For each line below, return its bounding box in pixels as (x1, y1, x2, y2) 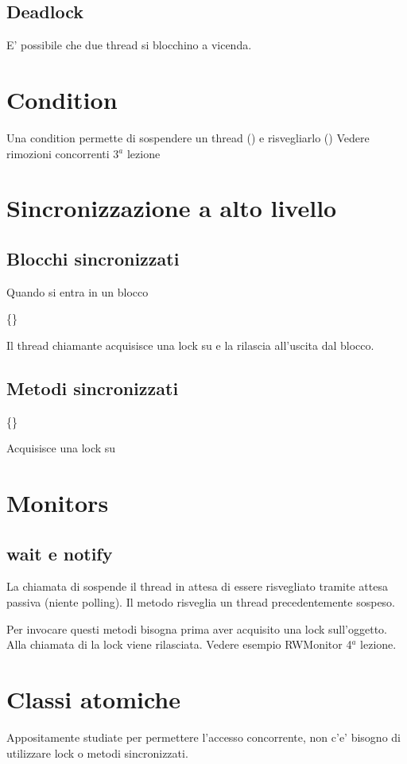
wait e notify (6, 541, 113, 565)
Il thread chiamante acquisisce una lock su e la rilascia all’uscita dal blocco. (6, 336, 374, 353)
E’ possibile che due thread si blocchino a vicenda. (6, 37, 252, 53)
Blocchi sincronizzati (6, 246, 180, 270)
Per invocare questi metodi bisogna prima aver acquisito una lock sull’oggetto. (6, 620, 387, 637)
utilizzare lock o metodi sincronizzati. (6, 744, 188, 761)
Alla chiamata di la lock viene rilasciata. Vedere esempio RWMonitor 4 (6, 636, 352, 653)
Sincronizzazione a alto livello (6, 192, 337, 224)
